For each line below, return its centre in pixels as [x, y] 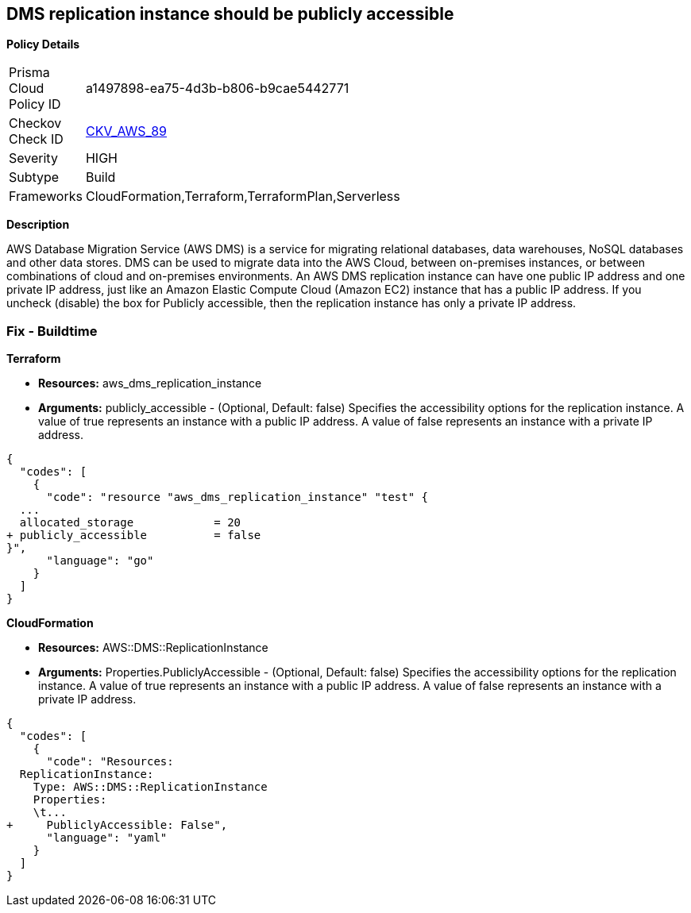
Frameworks [46, 196]
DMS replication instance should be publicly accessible [230, 14]
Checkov [35, 123]
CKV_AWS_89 [126, 131]
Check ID [36, 139]
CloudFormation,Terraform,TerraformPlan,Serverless [243, 196]
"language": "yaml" [107, 838]
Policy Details [43, 44]
